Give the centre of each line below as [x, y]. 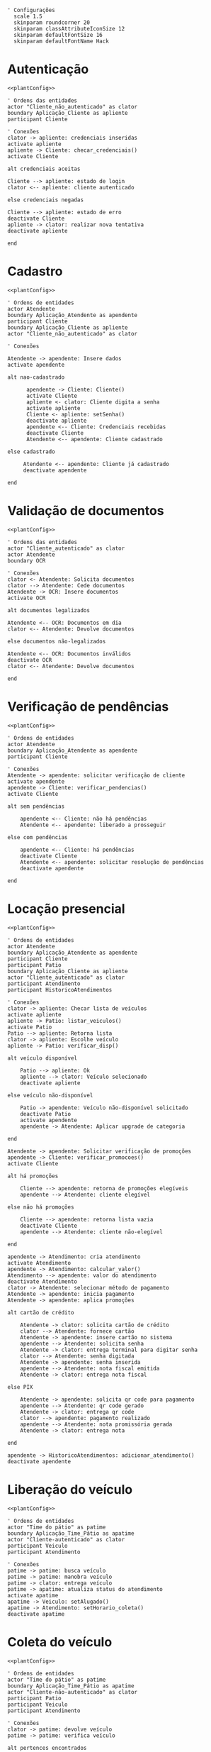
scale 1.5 [28, 16]
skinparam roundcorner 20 [52, 23]
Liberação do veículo [70, 1489]
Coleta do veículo [60, 1642]
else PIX [20, 1387]
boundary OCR [27, 560]
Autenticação [48, 69]
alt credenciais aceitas [44, 169]
